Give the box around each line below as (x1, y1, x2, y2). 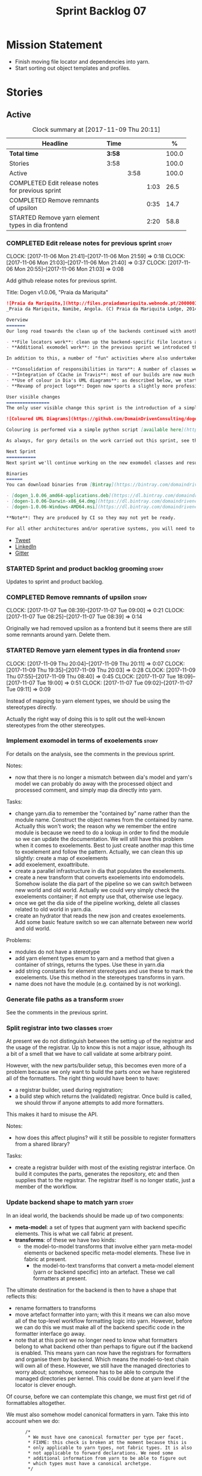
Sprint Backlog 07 (55, 4, 147, 18)
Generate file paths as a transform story (6, 995, 124, 1003)
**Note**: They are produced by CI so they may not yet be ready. (6, 515, 176, 521)
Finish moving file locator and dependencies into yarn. (14, 58, 150, 65)
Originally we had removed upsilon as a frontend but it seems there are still (6, 625, 192, 632)
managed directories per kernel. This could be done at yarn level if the (14, 1374, 189, 1382)
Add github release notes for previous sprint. (6, 277, 117, 284)
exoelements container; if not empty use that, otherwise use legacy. (14, 893, 183, 900)
